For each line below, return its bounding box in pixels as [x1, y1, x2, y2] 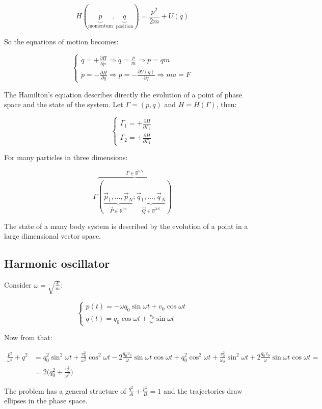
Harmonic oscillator [4, 255, 110, 271]
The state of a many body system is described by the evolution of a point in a [4, 220, 248, 231]
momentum [88, 23, 113, 29]
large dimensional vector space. [4, 231, 101, 241]
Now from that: [4, 332, 52, 343]
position [116, 24, 133, 30]
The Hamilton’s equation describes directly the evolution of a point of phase [4, 89, 243, 99]
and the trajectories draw [163, 385, 243, 396]
